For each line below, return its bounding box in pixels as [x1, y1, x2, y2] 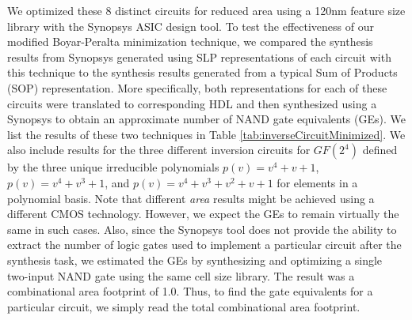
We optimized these [7, 2, 102, 18]
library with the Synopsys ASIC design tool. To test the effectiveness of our [7, 17, 374, 34]
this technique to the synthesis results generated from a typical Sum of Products [7, 64, 398, 81]
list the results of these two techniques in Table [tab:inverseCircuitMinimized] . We [7, 126, 406, 142]
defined [362, 141, 398, 158]
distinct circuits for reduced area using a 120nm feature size [115, 2, 406, 18]
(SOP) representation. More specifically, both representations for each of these [7, 79, 387, 96]
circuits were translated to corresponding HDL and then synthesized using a [7, 95, 377, 111]
